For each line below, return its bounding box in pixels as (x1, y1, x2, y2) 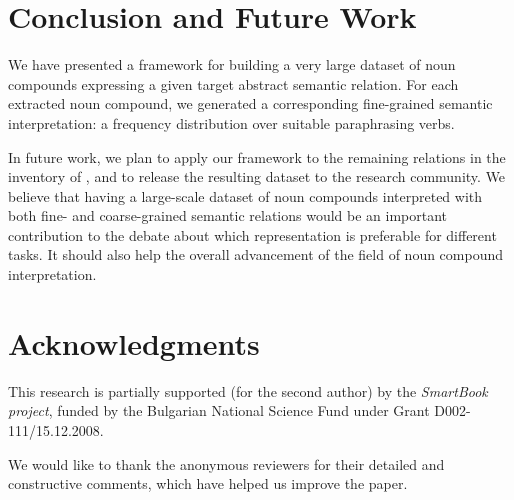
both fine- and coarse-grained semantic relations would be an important (8, 205, 448, 226)
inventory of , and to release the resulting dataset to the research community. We (8, 166, 506, 187)
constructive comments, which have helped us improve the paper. (8, 473, 408, 494)
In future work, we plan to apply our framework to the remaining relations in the (8, 146, 506, 167)
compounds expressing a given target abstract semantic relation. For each (8, 73, 459, 94)
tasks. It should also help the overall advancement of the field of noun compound (8, 244, 504, 265)
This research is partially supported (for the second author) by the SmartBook (8, 380, 488, 401)
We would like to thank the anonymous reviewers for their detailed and (8, 453, 445, 474)
